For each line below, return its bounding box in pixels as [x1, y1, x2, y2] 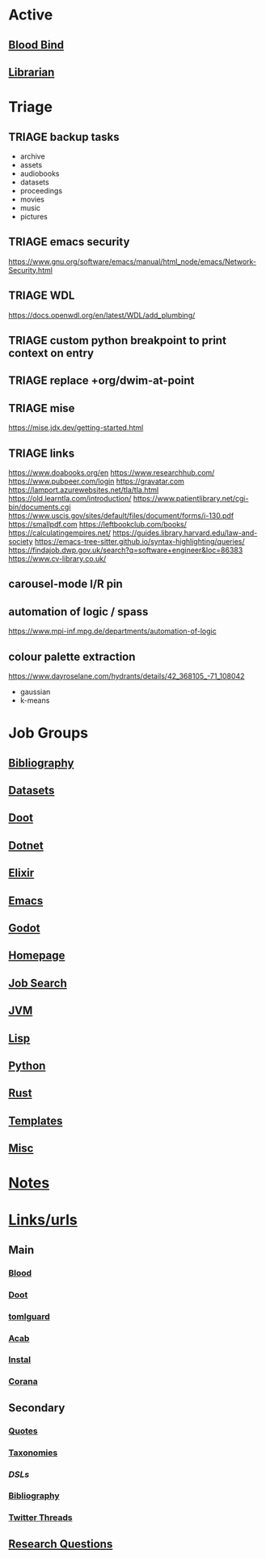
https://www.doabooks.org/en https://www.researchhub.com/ [8, 468, 215, 477]
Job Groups [8, 724, 89, 743]
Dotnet [8, 838, 44, 852]
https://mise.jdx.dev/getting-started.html [8, 423, 144, 432]
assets [19, 160, 43, 169]
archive [19, 151, 46, 161]
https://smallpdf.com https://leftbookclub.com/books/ [8, 520, 188, 529]
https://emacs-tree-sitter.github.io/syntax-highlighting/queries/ [35, 537, 245, 546]
